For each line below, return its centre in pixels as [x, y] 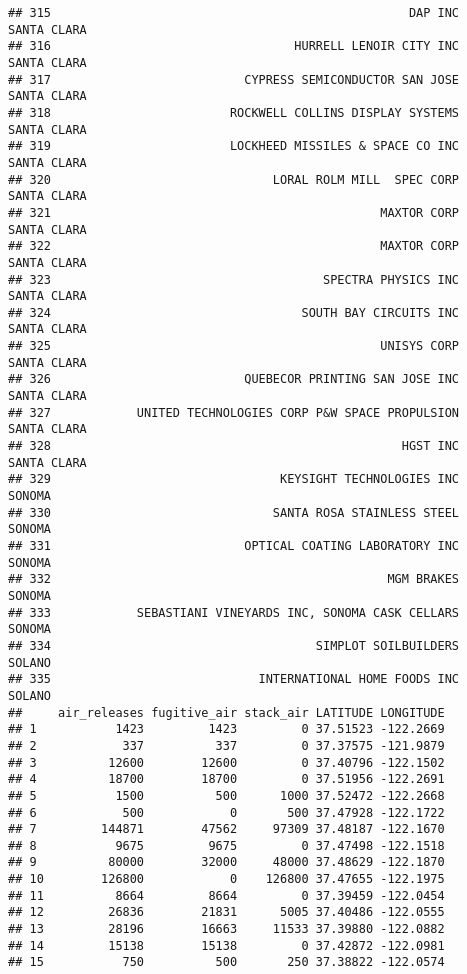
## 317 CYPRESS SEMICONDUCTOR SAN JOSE [234, 79]
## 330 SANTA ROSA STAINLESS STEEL [234, 512]
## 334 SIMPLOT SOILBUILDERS [234, 645]
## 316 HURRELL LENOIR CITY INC [234, 46]
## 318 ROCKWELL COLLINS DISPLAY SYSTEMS [234, 112]
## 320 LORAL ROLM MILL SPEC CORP [234, 179]
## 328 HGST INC [234, 446]
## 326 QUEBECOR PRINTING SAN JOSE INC [234, 379]
